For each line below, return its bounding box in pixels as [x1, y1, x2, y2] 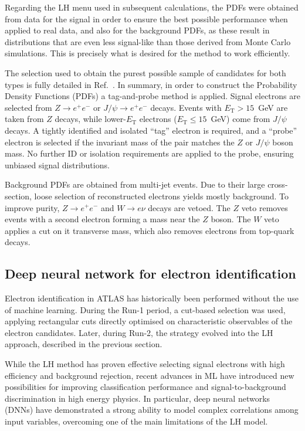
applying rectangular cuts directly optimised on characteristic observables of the [5, 315, 293, 327]
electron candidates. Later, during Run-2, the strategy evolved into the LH [5, 326, 273, 338]
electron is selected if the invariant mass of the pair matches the [5, 135, 235, 148]
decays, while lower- [55, 113, 126, 125]
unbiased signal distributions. [5, 158, 110, 171]
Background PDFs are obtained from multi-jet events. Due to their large [5, 178, 265, 191]
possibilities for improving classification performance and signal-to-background [5, 381, 286, 393]
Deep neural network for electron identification [5, 264, 296, 283]
